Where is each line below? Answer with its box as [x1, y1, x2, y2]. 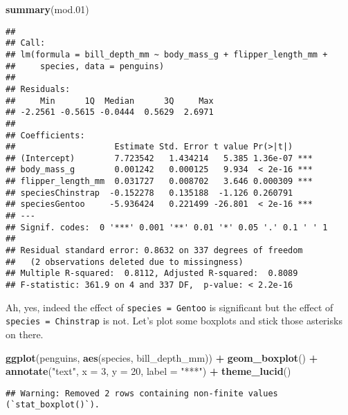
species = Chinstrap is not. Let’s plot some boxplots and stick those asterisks [6, 313, 342, 328]
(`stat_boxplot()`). [6, 400, 100, 410]
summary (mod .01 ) [6, 2, 89, 16]
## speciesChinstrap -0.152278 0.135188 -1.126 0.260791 [6, 187, 293, 198]
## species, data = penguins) [6, 61, 165, 71]
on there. [6, 327, 44, 341]
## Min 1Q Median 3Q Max [6, 95, 214, 106]
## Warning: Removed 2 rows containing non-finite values [6, 388, 278, 398]
